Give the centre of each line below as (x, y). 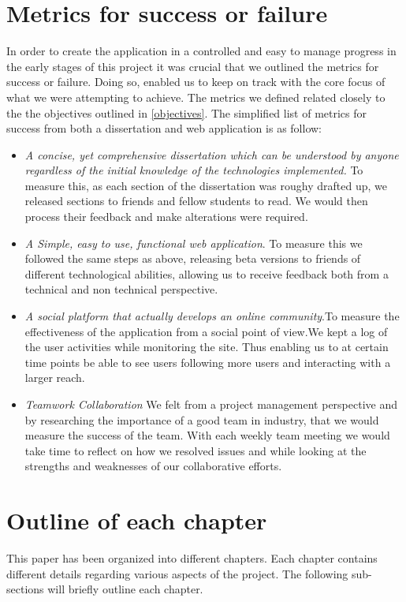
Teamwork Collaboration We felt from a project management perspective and (211, 404)
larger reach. (55, 378)
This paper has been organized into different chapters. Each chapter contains (192, 558)
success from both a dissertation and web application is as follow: (164, 128)
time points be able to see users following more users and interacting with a (208, 362)
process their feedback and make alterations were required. (166, 217)
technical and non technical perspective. (121, 289)
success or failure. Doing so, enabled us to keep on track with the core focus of (196, 82)
